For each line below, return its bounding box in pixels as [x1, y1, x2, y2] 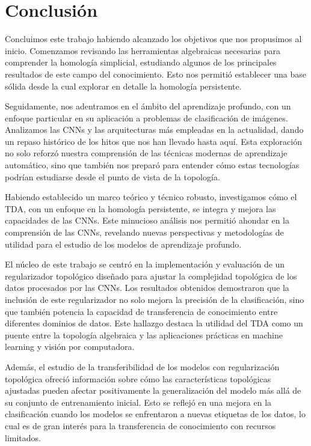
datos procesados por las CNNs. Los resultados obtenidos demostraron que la [5, 281, 289, 294]
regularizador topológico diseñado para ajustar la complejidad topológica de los [5, 269, 297, 282]
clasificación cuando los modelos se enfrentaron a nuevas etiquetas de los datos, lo [5, 408, 306, 420]
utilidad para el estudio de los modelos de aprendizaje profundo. [5, 237, 242, 250]
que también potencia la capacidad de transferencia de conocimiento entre [5, 305, 278, 317]
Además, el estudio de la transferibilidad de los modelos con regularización [5, 360, 280, 373]
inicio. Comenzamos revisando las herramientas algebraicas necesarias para [5, 44, 281, 57]
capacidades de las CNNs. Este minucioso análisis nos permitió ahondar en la [5, 214, 289, 227]
